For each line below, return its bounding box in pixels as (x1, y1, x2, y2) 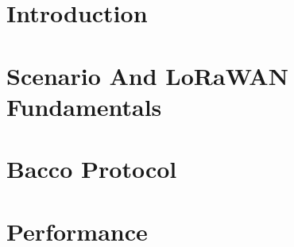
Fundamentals (6, 90, 162, 122)
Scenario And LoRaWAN (6, 59, 288, 91)
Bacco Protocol (6, 152, 177, 185)
